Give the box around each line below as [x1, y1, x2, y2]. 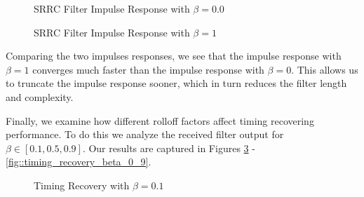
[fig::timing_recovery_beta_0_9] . [6, 154, 151, 169]
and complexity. [6, 89, 74, 104]
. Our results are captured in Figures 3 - [82, 140, 255, 155]
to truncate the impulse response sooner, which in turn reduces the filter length [6, 76, 347, 90]
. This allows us [291, 62, 358, 76]
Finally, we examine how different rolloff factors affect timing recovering [6, 113, 314, 128]
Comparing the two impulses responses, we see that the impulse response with [6, 48, 342, 63]
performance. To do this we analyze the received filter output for [6, 127, 284, 142]
